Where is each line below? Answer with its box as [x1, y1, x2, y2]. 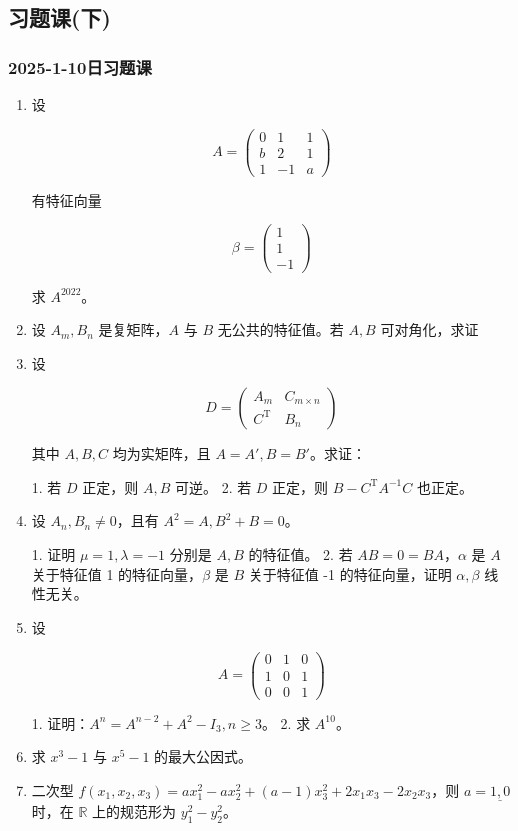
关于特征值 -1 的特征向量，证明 [248, 563, 452, 584]
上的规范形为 [92, 801, 177, 821]
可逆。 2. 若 [174, 476, 252, 497]
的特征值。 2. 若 [248, 544, 353, 565]
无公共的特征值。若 [217, 319, 344, 340]
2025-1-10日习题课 [8, 54, 152, 79]
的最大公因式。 [154, 746, 253, 767]
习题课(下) [8, 2, 111, 33]
